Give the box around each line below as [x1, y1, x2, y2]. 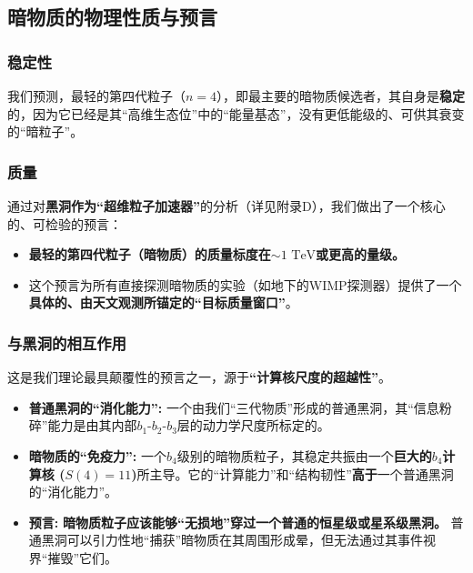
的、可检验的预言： [7, 214, 122, 233]
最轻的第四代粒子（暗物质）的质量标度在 [28, 245, 271, 264]
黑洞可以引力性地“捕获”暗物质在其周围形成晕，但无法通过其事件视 [41, 530, 437, 549]
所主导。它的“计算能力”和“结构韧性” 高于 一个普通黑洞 [136, 464, 454, 483]
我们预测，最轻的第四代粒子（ [7, 86, 186, 105]
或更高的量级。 [316, 245, 406, 264]
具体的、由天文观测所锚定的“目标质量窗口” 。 [28, 293, 298, 312]
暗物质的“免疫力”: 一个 [28, 446, 166, 465]
